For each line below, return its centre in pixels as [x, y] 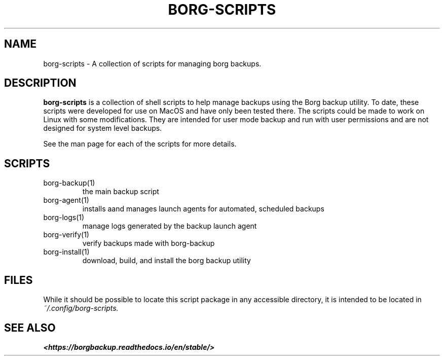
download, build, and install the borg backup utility [166, 261]
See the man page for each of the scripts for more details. [140, 144]
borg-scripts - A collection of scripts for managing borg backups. [152, 63]
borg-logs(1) [64, 218]
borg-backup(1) [69, 183]
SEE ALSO [30, 328]
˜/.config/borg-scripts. [81, 308]
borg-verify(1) [66, 235]
